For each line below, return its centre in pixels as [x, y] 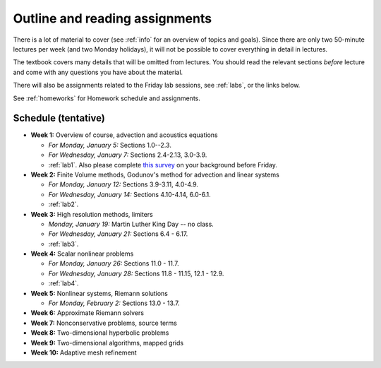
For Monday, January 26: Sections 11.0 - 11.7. [114, 263]
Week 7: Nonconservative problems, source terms [104, 323]
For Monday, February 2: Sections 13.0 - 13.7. [114, 303]
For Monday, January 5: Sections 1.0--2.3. [110, 145]
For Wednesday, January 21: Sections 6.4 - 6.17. [118, 234]
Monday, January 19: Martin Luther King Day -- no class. [131, 224]
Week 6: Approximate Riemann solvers [87, 313]
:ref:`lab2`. [64, 204]
